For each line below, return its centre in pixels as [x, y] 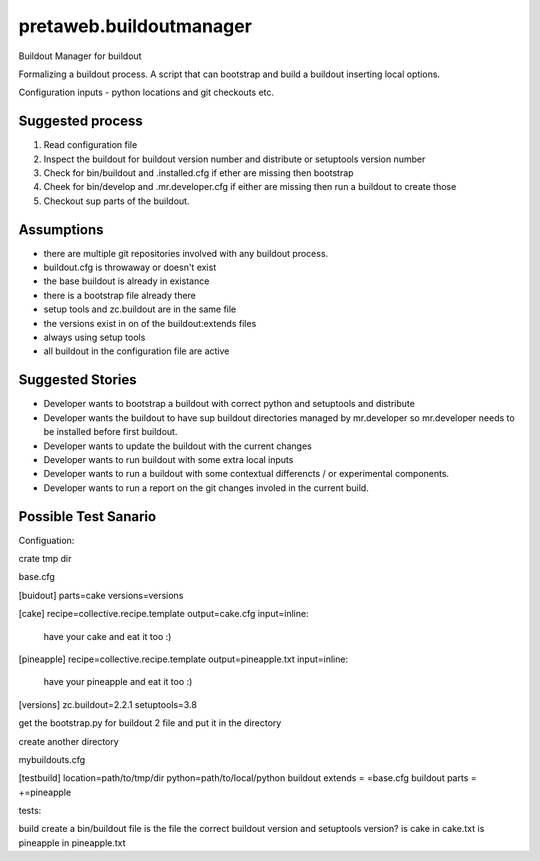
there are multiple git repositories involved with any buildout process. [186, 253]
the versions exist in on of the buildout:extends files [150, 323]
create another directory [68, 741]
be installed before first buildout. [110, 432]
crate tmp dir [45, 558]
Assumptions [61, 229]
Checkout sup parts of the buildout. [116, 201]
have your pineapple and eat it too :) [118, 682]
